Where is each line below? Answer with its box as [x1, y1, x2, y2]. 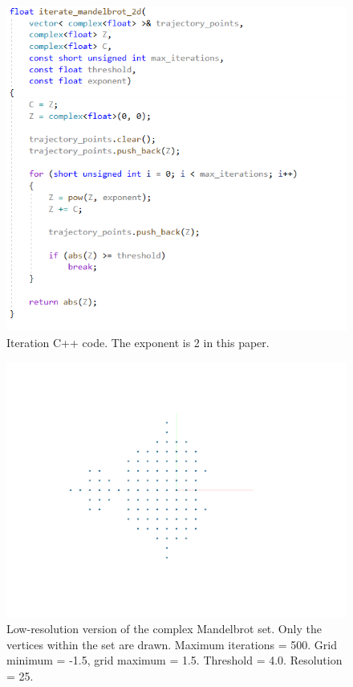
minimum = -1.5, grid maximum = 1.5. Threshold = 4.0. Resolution [6, 652, 343, 669]
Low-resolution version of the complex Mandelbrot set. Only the [6, 620, 322, 637]
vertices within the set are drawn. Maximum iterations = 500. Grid [6, 636, 337, 652]
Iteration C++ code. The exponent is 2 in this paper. [6, 334, 270, 351]
